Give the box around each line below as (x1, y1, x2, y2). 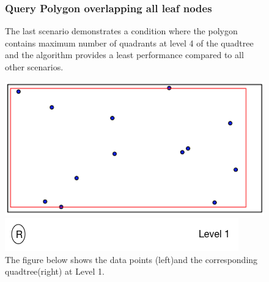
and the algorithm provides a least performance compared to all (5, 48, 244, 61)
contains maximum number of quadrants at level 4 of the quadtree (5, 36, 254, 49)
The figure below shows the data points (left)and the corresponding (5, 253, 258, 265)
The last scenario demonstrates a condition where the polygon (5, 24, 238, 37)
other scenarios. (5, 61, 64, 73)
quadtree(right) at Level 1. (5, 265, 105, 278)
